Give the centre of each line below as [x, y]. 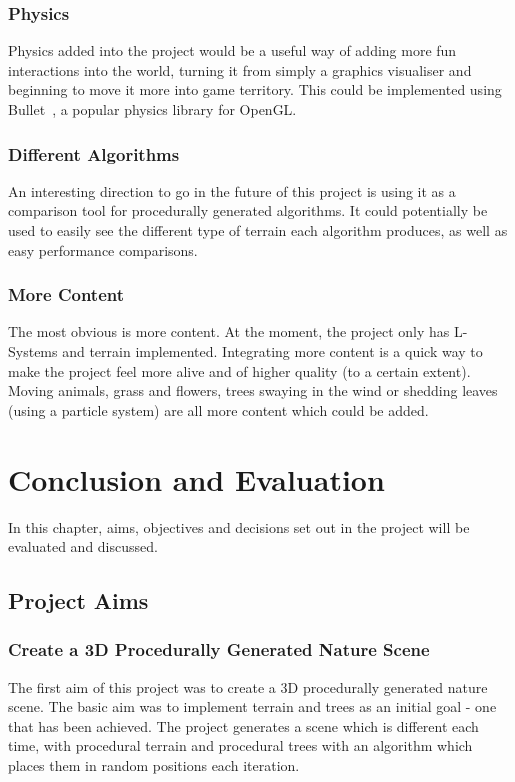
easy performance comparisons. [103, 249]
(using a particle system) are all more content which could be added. [218, 409]
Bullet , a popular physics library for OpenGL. [152, 109]
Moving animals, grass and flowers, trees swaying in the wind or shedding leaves [253, 390]
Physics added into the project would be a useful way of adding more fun [232, 50]
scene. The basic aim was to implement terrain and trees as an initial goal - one [252, 706]
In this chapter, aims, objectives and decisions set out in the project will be [239, 526]
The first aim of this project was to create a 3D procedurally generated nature [248, 686]
